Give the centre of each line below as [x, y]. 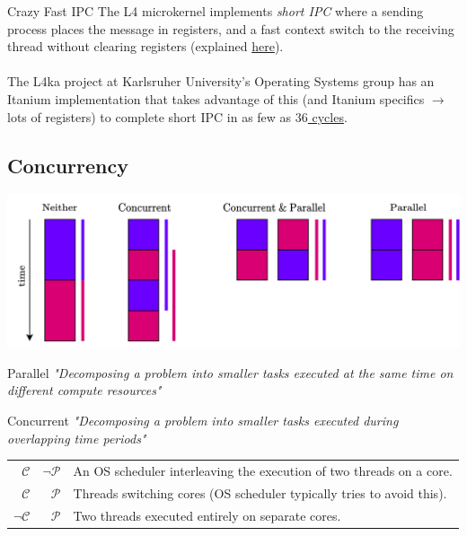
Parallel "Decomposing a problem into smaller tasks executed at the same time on [230, 372]
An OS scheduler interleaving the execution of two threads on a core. [263, 470]
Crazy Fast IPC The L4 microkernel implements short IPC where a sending [216, 11]
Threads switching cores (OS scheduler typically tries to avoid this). [260, 492]
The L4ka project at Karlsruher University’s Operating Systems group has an [221, 81]
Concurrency [68, 165]
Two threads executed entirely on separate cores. [207, 515]
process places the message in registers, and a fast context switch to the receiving [231, 28]
